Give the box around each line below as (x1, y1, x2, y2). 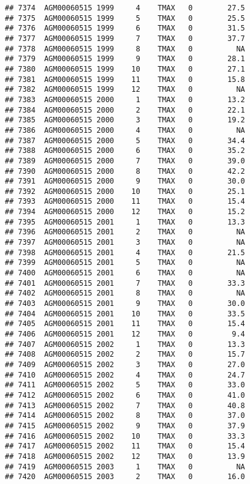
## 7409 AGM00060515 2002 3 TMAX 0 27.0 (5, 360, 245, 369)
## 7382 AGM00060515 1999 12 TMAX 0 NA (5, 85, 245, 94)
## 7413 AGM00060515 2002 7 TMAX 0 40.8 (5, 401, 245, 410)
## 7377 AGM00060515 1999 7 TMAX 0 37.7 (5, 34, 245, 43)
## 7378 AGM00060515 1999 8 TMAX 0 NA (5, 44, 245, 53)
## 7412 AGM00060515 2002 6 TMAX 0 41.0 (5, 390, 245, 400)
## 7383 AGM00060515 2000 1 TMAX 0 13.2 (5, 95, 245, 104)
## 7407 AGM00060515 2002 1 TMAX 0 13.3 (5, 340, 245, 349)
